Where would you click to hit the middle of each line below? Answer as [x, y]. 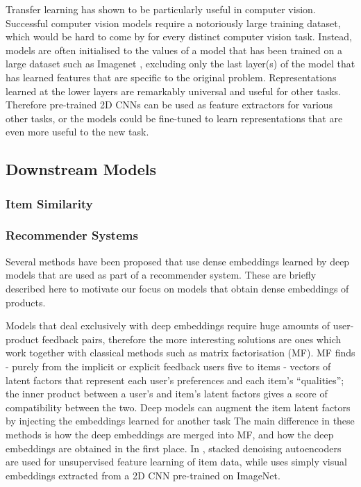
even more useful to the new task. [77, 132]
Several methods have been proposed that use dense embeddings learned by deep [178, 261]
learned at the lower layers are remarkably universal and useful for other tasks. [173, 91]
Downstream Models [81, 169]
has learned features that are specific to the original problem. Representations [171, 77]
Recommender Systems [72, 235]
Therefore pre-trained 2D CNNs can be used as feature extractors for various [169, 105]
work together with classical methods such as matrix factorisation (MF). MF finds [180, 353]
